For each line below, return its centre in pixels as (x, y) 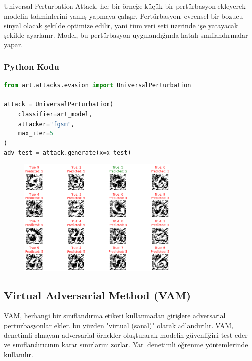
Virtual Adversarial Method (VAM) (98, 295)
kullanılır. (18, 354)
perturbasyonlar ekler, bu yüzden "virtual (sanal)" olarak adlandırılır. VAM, (119, 325)
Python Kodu (32, 66)
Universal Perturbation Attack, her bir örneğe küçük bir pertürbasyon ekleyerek (125, 6)
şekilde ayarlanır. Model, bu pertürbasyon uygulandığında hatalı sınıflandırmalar (126, 35)
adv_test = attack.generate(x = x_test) (68, 153)
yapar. (14, 45)
